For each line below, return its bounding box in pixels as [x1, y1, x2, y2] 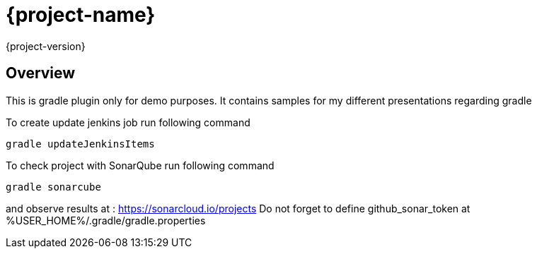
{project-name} [6, 3, 156, 27]
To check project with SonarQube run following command [6, 159, 275, 171]
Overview [6, 64, 76, 83]
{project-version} [6, 40, 86, 52]
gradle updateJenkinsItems [6, 138, 155, 150]
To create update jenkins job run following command [6, 116, 250, 128]
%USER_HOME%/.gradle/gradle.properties [6, 214, 206, 226]
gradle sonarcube [6, 181, 101, 193]
